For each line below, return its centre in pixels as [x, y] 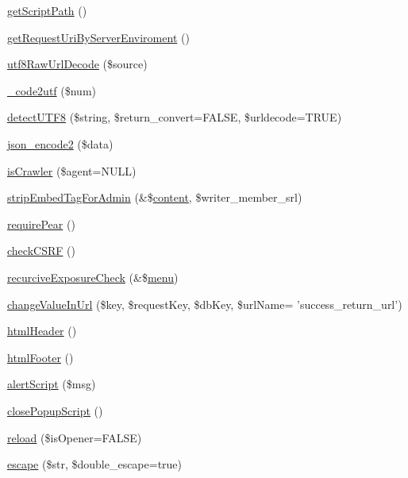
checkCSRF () [41, 251]
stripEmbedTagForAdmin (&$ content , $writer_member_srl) [155, 197]
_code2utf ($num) [52, 90]
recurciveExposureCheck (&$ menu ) [93, 277]
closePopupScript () [55, 410]
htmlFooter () [40, 357]
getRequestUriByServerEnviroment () [98, 37]
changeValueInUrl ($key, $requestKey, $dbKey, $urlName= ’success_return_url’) [205, 304]
